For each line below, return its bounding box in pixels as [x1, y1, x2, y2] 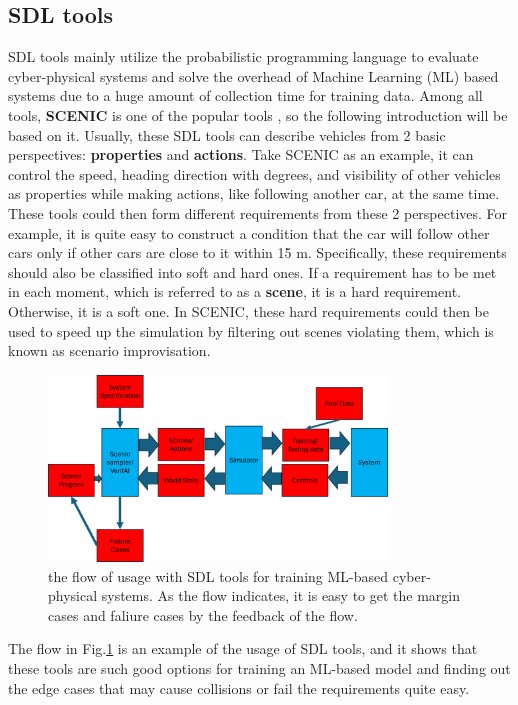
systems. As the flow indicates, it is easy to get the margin [101, 585, 461, 606]
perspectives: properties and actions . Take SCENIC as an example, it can [8, 144, 474, 165]
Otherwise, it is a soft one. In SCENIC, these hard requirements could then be [8, 300, 489, 321]
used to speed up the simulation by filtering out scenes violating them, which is [8, 320, 494, 341]
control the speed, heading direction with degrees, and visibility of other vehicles [8, 163, 501, 184]
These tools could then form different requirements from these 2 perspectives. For [8, 202, 508, 223]
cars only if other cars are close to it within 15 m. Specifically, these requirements [8, 242, 507, 263]
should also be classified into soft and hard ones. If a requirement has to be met [8, 261, 497, 282]
